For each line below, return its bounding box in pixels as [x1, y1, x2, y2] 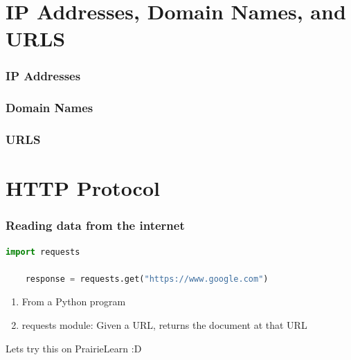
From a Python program [21, 294, 126, 309]
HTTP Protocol [6, 174, 160, 202]
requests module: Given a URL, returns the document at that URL [21, 318, 307, 332]
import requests [6, 246, 80, 257]
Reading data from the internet [6, 217, 185, 234]
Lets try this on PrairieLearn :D [6, 341, 142, 355]
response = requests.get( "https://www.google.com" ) [25, 273, 269, 284]
